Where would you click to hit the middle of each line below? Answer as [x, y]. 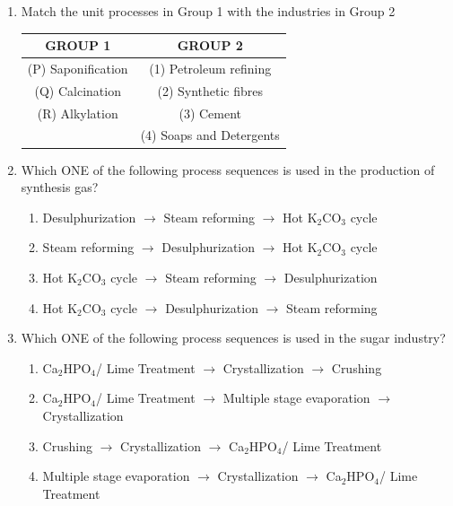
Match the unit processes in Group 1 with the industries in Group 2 [208, 11]
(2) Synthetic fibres [210, 90]
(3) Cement [210, 113]
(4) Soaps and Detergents [210, 135]
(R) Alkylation [78, 113]
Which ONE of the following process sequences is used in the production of [228, 169]
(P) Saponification [78, 68]
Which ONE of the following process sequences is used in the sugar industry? [233, 338]
